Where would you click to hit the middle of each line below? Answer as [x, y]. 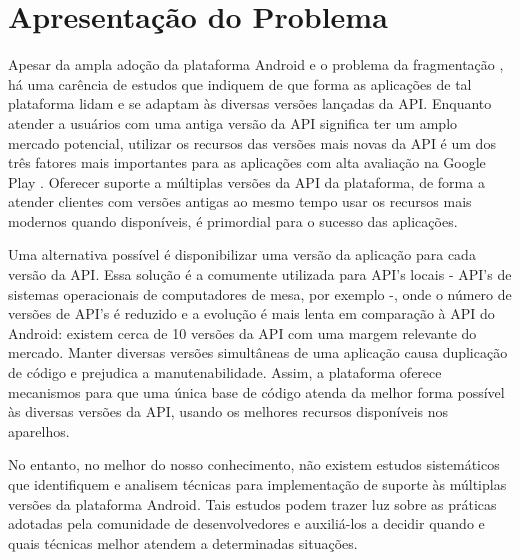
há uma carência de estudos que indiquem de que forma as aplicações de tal [240, 83]
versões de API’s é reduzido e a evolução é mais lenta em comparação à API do [251, 313]
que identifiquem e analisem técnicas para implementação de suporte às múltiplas [257, 484]
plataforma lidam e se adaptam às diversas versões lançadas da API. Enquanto [250, 103]
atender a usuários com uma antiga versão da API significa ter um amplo [233, 122]
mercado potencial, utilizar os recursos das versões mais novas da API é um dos [252, 142]
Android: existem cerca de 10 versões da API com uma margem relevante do [242, 332]
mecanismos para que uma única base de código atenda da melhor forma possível [256, 391]
